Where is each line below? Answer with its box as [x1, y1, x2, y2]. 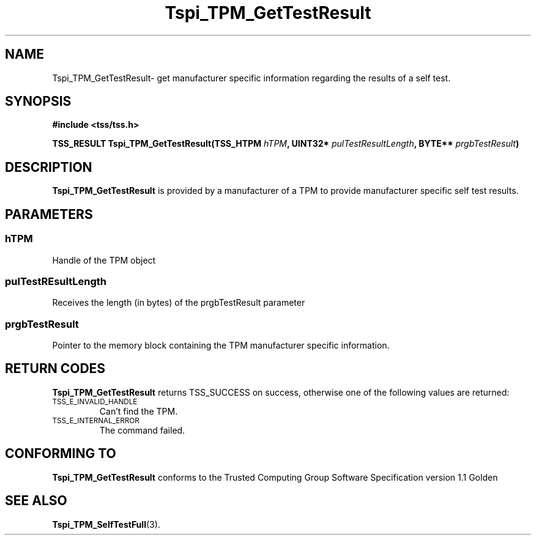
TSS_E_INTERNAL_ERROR [52, 416, 140, 425]
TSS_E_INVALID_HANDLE [52, 397, 138, 406]
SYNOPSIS [5, 94, 72, 109]
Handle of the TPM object [52, 254, 156, 265]
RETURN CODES [5, 361, 106, 377]
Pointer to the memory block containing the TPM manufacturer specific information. [52, 340, 390, 350]
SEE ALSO [5, 493, 67, 509]
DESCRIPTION [5, 159, 92, 175]
